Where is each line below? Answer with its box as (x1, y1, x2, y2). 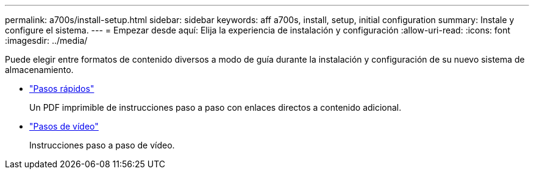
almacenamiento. (5, 64, 74, 75)
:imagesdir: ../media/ (5, 35, 88, 46)
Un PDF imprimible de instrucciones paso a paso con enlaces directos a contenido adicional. (29, 102, 402, 113)
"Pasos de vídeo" (29, 121, 99, 131)
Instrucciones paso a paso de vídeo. (29, 140, 175, 150)
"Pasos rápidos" (29, 83, 94, 94)
